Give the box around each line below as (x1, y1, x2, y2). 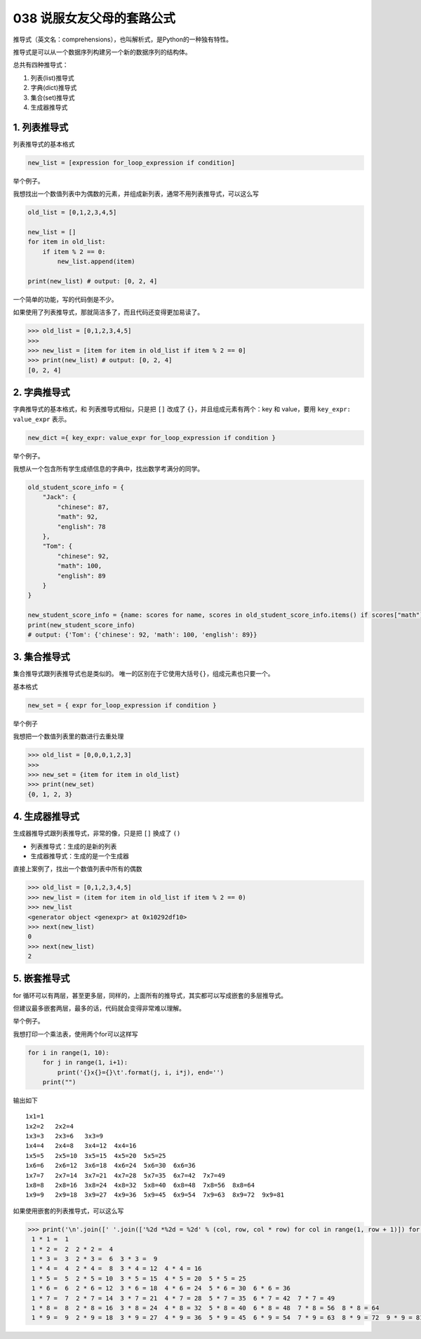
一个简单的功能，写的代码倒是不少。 (13, 295, 118, 303)
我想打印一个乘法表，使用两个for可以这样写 (13, 1030, 138, 1038)
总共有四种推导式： (13, 60, 69, 69)
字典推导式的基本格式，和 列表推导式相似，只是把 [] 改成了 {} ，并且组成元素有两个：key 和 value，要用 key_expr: (13, 405, 351, 413)
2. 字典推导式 (13, 387, 70, 399)
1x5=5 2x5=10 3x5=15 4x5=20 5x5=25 (25, 1152, 166, 1159)
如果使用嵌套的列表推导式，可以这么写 (13, 1206, 124, 1215)
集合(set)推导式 (30, 93, 75, 102)
